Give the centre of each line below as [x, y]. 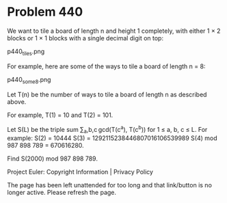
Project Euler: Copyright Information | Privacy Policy [80, 172]
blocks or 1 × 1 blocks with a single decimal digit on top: [85, 38]
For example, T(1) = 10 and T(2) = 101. [60, 115]
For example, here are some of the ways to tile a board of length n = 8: [106, 66]
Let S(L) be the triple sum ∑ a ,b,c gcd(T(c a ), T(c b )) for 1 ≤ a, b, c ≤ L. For [107, 129]
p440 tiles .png [26, 52]
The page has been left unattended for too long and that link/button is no [109, 185]
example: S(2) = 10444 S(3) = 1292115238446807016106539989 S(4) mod [112, 138]
